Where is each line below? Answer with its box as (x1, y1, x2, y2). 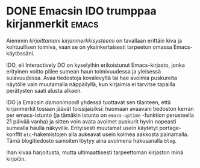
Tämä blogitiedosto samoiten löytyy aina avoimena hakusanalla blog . (6, 137, 177, 144)
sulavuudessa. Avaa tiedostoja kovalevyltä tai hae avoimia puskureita (6, 74, 178, 81)
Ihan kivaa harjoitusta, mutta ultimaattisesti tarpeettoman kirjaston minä (6, 149, 184, 156)
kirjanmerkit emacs (6, 17, 99, 31)
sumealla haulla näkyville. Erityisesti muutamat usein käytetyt (6, 124, 158, 131)
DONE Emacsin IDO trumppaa (6, 4, 157, 18)
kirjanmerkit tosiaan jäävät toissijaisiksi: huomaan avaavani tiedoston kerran (6, 105, 194, 112)
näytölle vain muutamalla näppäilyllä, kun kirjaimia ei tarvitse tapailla (6, 80, 176, 88)
